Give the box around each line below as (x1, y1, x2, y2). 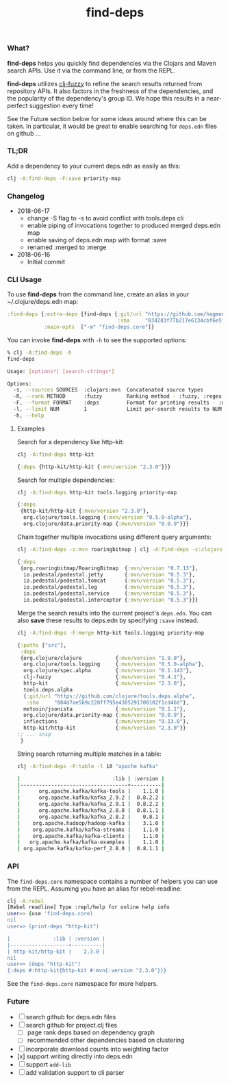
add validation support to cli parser (25, 1068, 125, 1076)
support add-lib (25, 1060, 72, 1069)
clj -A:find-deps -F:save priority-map (7, 175, 121, 182)
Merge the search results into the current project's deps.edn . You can (16, 609, 212, 617)
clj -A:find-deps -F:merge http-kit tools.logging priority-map (16, 629, 205, 636)
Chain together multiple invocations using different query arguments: (16, 533, 212, 541)
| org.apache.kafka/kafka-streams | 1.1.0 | (16, 826, 165, 833)
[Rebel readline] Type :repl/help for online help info (7, 904, 170, 911)
